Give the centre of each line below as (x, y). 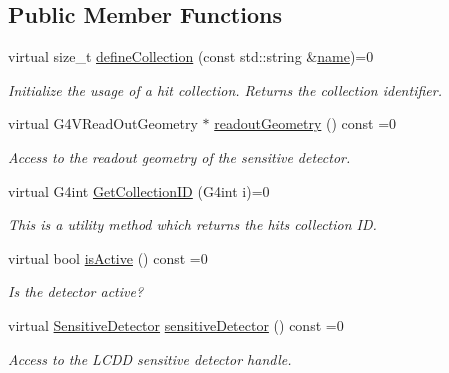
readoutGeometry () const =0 (305, 123)
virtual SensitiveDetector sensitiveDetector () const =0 (176, 324)
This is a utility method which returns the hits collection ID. (192, 224)
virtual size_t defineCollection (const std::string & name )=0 (191, 56)
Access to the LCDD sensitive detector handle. (150, 358)
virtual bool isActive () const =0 (108, 257)
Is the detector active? (76, 291)
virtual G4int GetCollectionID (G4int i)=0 (139, 190)
